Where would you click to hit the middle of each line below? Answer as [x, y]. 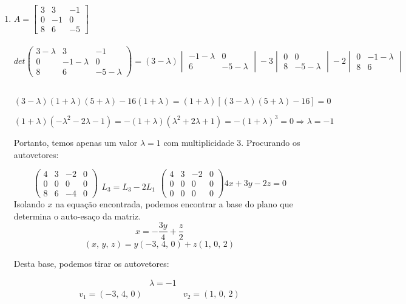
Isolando [29, 204]
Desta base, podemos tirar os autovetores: [91, 263]
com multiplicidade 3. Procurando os [232, 142]
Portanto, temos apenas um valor [76, 142]
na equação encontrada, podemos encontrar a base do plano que [174, 204]
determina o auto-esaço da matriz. [77, 216]
